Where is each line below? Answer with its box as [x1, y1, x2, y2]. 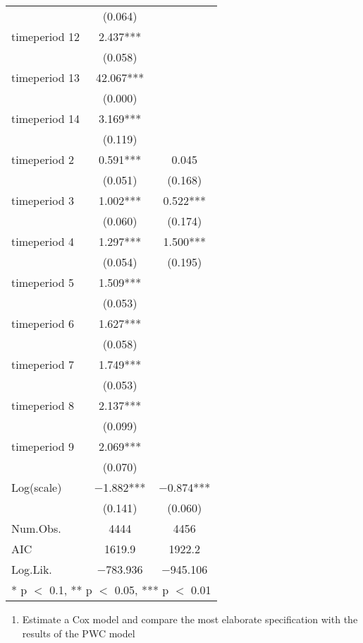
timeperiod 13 [11, 69, 80, 85]
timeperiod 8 [11, 397, 74, 413]
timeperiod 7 [11, 356, 74, 372]
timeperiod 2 [11, 151, 74, 167]
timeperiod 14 [11, 110, 80, 126]
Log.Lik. [11, 561, 52, 577]
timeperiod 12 [11, 28, 80, 45]
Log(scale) [11, 479, 62, 495]
